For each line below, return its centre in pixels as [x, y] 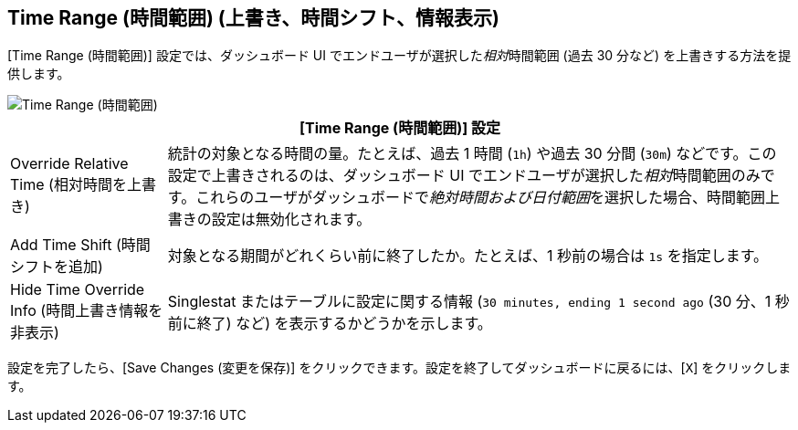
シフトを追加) [57, 267]
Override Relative [69, 164]
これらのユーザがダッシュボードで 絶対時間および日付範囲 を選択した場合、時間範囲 [480, 198]
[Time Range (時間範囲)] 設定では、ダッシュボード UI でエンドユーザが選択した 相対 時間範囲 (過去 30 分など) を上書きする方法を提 [399, 56]
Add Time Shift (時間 [80, 245]
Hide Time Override [78, 290]
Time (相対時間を [68, 185]
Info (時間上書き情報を [87, 311]
